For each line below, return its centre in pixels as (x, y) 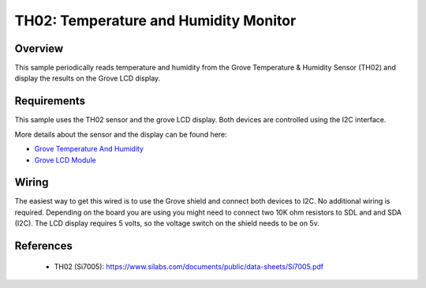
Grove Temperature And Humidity (89, 149)
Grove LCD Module (65, 160)
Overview (39, 49)
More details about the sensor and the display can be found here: (121, 134)
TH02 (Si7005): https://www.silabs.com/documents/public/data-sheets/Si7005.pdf (189, 266)
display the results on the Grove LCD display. (88, 78)
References (43, 246)
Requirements (50, 101)
